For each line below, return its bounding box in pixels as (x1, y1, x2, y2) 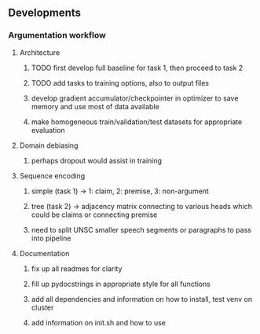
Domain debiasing (19, 141, 79, 150)
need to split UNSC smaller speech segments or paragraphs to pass (31, 225, 251, 234)
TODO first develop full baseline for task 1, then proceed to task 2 (31, 63, 244, 72)
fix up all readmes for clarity (31, 263, 123, 273)
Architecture (19, 47, 60, 57)
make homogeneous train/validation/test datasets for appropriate (31, 117, 243, 127)
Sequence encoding (19, 171, 85, 180)
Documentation (19, 248, 70, 258)
